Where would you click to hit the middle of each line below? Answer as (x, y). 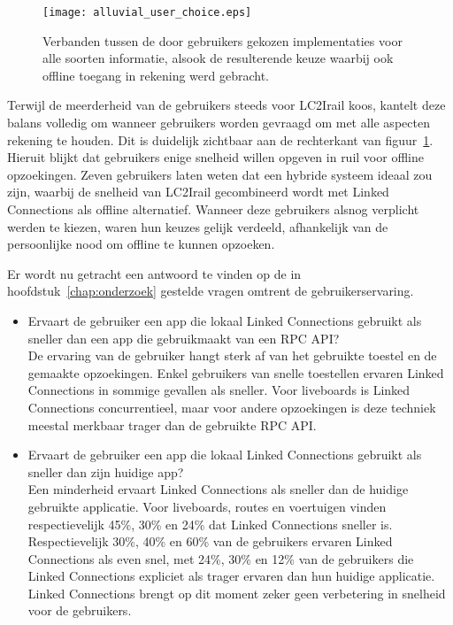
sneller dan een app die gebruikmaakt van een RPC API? (184, 338)
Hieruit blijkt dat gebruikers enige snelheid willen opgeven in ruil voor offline (215, 157)
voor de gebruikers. (80, 610)
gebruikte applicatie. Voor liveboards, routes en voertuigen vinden (207, 506)
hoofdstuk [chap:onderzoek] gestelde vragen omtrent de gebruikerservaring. (211, 291)
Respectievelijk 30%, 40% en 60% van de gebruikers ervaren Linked (210, 541)
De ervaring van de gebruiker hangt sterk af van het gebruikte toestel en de (232, 355)
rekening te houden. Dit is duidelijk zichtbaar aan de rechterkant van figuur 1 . (220, 139)
